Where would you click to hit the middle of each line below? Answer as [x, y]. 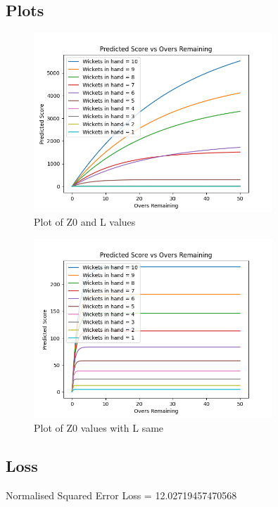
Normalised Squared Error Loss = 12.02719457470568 [121, 495]
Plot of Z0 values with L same [99, 427]
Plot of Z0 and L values [85, 222]
